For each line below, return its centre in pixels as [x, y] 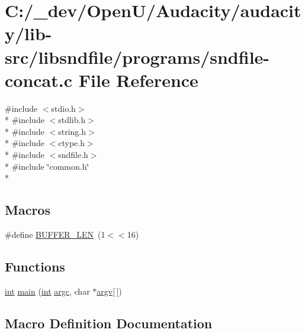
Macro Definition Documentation [109, 323]
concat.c [39, 80]
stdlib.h [72, 120]
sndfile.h [73, 155]
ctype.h [71, 143]
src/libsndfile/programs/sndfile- [137, 56]
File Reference [138, 80]
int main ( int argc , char [47, 291]
